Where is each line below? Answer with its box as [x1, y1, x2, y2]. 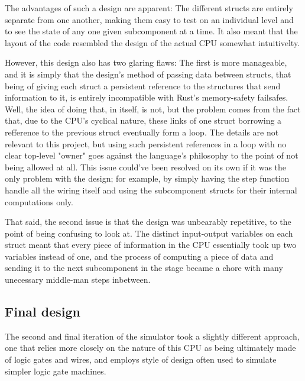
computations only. [5, 195, 73, 208]
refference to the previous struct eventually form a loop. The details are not [5, 125, 279, 138]
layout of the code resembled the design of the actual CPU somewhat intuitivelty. [5, 36, 300, 49]
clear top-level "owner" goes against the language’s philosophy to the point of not [5, 149, 298, 162]
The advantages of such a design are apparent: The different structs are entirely [5, 2, 293, 14]
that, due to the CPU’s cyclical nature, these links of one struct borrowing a [5, 114, 282, 127]
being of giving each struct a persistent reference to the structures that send [5, 79, 281, 92]
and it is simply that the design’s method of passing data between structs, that [5, 67, 291, 80]
